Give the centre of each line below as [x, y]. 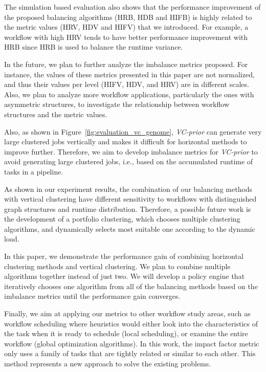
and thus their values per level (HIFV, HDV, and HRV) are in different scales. [127, 84]
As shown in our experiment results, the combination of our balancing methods [128, 189]
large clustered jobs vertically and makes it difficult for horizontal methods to [126, 141]
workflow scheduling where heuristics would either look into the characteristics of [131, 323]
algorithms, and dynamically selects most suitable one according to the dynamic [130, 228]
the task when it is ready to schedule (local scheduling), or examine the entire [126, 333]
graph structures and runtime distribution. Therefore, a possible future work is [128, 209]
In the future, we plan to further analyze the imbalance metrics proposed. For [126, 64]
